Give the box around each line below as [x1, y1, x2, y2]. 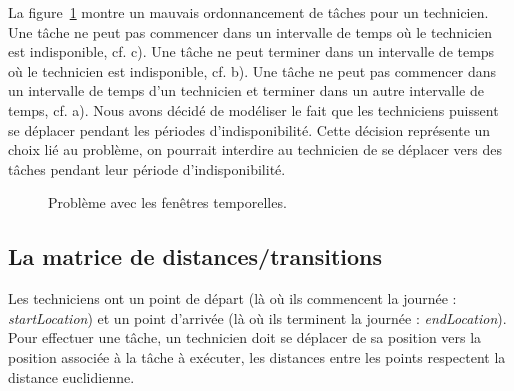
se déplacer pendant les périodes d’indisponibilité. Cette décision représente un [8, 119, 491, 140]
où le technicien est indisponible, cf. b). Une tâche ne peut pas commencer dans [8, 60, 496, 81]
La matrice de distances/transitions [8, 241, 383, 272]
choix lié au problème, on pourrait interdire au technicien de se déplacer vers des [8, 139, 502, 160]
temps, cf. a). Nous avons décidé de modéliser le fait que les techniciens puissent [8, 99, 499, 120]
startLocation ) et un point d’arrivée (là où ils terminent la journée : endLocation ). [8, 307, 507, 328]
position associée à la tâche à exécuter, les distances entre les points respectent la [8, 346, 506, 367]
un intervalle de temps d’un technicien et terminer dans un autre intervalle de [8, 80, 484, 101]
